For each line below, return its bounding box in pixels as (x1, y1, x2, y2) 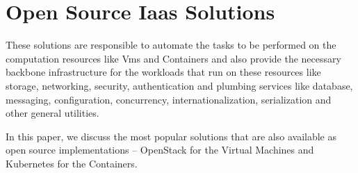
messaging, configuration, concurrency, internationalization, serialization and (6, 92, 332, 106)
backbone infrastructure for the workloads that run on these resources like (6, 65, 321, 79)
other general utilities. (6, 106, 99, 120)
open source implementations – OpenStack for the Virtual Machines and (6, 142, 314, 157)
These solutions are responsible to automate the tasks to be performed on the (6, 38, 336, 52)
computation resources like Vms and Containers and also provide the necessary (6, 51, 341, 65)
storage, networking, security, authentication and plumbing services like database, (6, 78, 353, 92)
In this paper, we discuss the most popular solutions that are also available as (6, 129, 337, 143)
